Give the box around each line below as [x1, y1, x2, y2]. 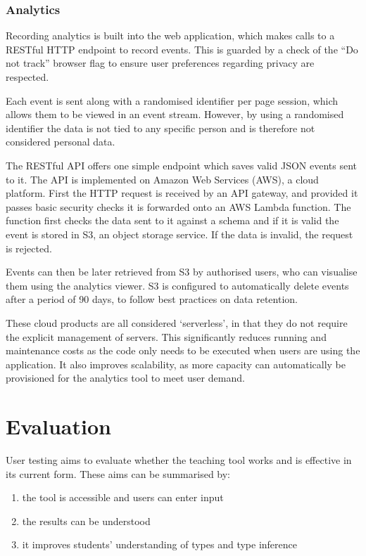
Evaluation [6, 412, 111, 441]
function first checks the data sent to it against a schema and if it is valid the [6, 213, 339, 228]
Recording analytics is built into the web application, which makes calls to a [6, 28, 335, 43]
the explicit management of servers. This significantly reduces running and [6, 329, 327, 344]
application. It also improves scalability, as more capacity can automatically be [6, 356, 346, 371]
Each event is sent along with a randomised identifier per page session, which [6, 93, 339, 108]
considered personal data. [6, 134, 115, 149]
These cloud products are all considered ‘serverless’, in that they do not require [6, 315, 348, 330]
